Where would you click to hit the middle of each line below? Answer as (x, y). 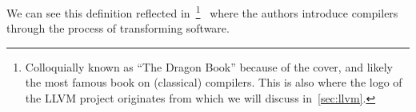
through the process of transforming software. (118, 28)
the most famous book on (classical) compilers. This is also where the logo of (214, 82)
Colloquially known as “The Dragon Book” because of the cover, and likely (209, 66)
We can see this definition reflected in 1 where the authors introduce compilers (202, 12)
